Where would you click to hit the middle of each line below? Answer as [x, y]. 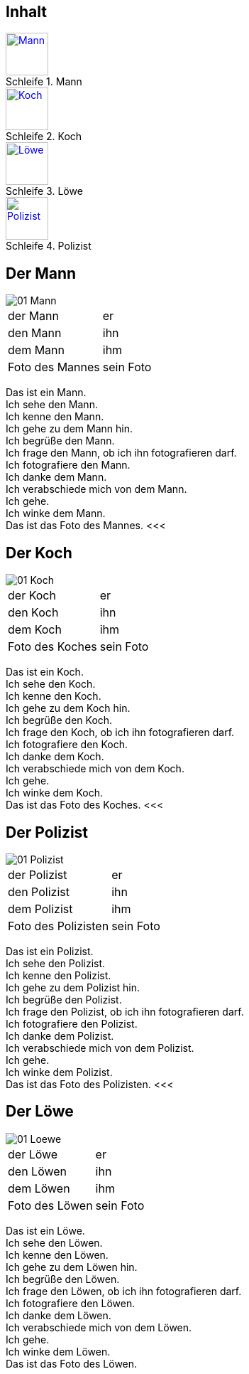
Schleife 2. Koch [44, 137]
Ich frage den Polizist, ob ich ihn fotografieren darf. [125, 1011]
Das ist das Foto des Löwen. [72, 1363]
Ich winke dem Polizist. [59, 1072]
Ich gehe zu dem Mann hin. [69, 429]
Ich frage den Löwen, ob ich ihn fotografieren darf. [124, 1291]
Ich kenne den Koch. [54, 696]
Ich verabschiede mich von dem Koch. [95, 769]
